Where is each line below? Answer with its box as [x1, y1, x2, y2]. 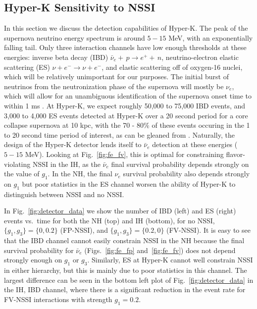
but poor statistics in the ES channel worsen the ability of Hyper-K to [22, 178, 236, 189]
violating [4, 158, 31, 169]
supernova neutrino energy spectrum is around [4, 32, 145, 43]
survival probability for [4, 245, 74, 255]
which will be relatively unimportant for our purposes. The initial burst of [4, 71, 229, 82]
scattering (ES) [4, 61, 50, 72]
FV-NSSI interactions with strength [4, 294, 112, 305]
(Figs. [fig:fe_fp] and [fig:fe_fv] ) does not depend [84, 245, 236, 255]
